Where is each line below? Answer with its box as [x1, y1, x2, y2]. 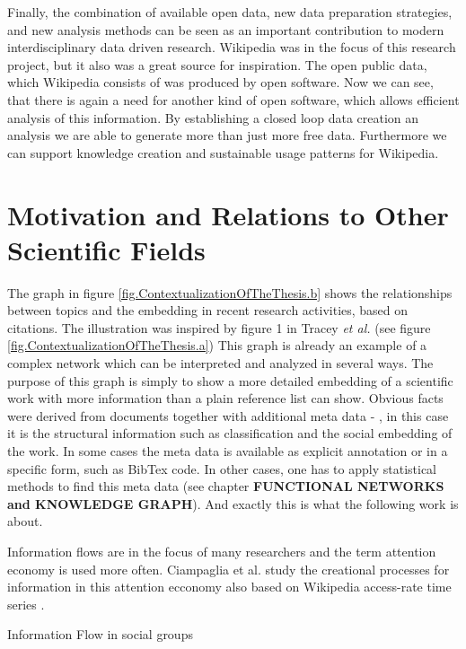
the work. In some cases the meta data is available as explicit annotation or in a [7, 442, 448, 460]
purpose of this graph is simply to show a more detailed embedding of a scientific [7, 371, 453, 390]
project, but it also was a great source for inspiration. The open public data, [7, 55, 427, 74]
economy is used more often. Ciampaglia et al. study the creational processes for [7, 559, 450, 578]
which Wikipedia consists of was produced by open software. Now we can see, [7, 73, 434, 92]
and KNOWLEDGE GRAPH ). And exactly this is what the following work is [7, 494, 459, 513]
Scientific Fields [7, 231, 206, 267]
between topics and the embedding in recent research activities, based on [7, 301, 409, 320]
